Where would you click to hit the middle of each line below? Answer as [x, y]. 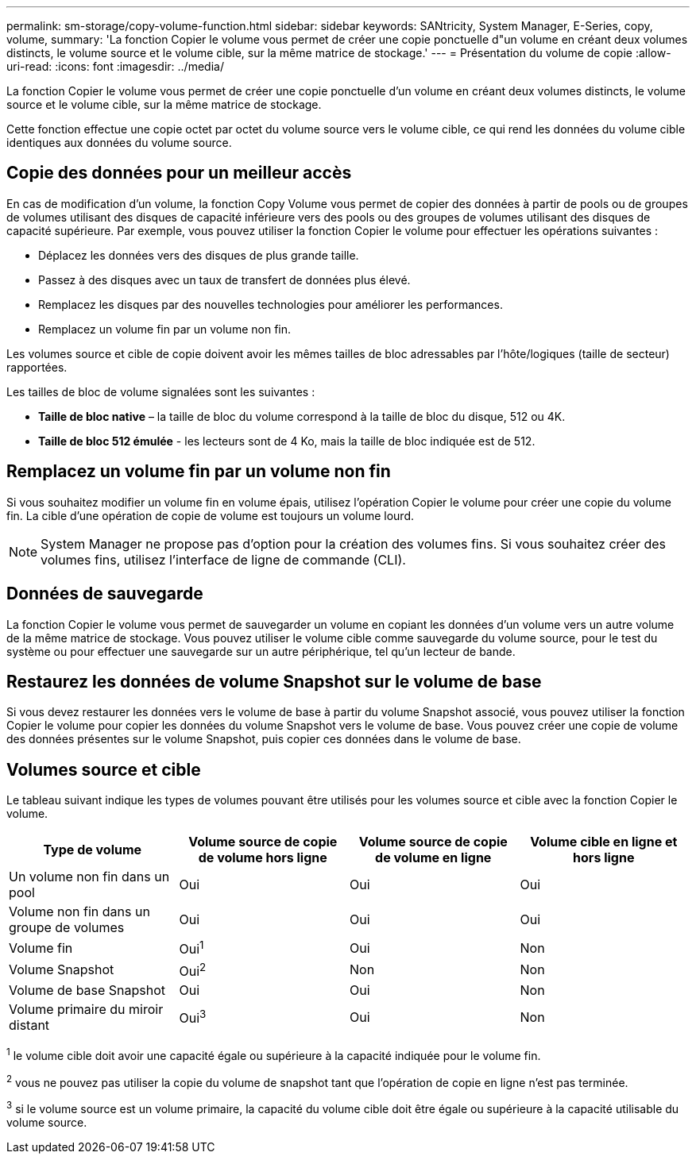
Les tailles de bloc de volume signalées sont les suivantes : [161, 391]
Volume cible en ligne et [604, 842]
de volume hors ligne [263, 858]
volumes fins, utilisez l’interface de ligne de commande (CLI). [223, 559]
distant [29, 1025]
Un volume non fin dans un [89, 877]
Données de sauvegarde [105, 594]
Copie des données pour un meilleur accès [179, 173]
